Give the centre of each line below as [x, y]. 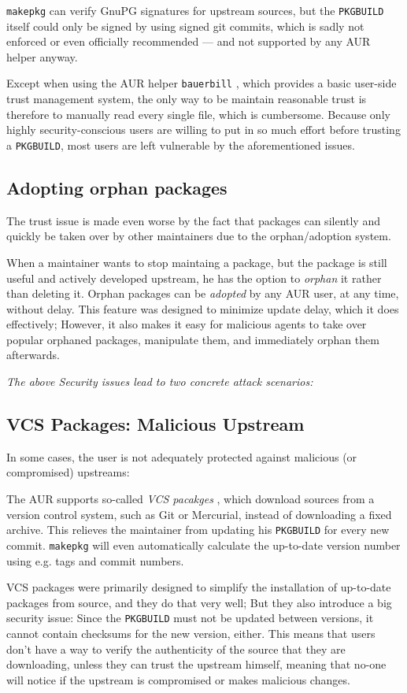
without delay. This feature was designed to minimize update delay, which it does [203, 308]
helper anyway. [42, 56]
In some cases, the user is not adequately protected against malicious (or [182, 456]
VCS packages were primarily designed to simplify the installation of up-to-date [199, 587]
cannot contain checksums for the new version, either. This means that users [191, 633]
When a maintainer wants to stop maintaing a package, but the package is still [197, 262]
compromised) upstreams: [68, 472]
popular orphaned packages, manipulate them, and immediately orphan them [193, 339]
